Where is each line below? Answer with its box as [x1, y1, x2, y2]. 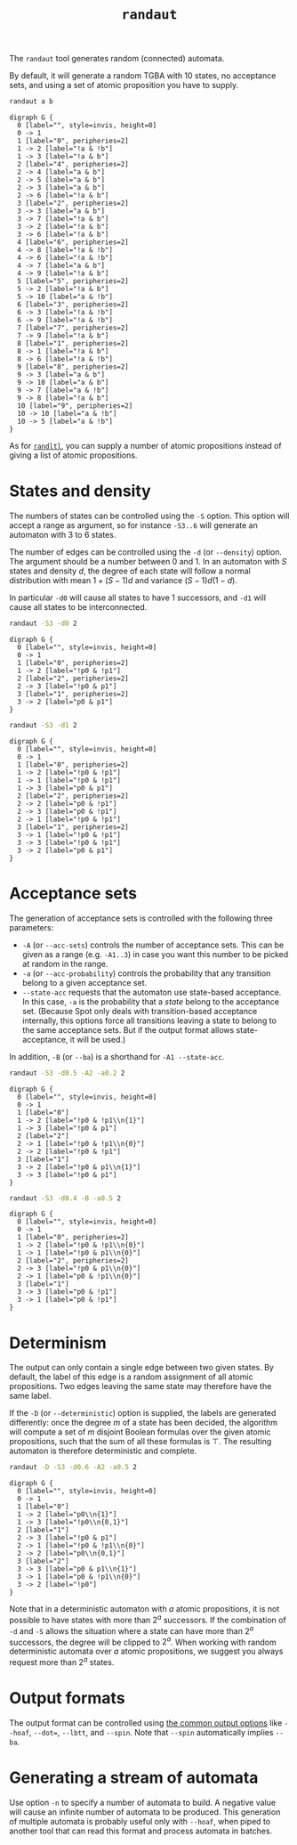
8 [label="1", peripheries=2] [17, 339, 129, 348]
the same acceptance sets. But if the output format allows [21, 1024, 235, 1035]
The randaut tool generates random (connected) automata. [9, 53, 225, 64]
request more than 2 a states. [9, 1655, 115, 1667]
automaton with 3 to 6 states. [9, 530, 116, 540]
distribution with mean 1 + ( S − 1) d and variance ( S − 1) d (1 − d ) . [9, 575, 238, 585]
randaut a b [9, 97, 53, 106]
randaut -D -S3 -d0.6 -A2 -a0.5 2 [9, 1463, 138, 1472]
